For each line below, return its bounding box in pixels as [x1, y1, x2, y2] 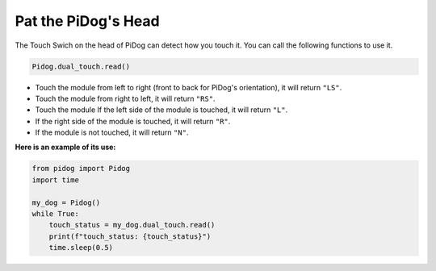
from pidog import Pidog [31, 164, 131, 173]
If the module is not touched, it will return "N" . [35, 127, 189, 137]
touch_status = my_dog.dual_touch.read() [48, 220, 216, 230]
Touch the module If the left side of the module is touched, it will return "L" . [35, 105, 288, 115]
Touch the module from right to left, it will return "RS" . [35, 94, 216, 103]
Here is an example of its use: [15, 142, 116, 152]
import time [31, 175, 80, 185]
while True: [31, 210, 80, 219]
